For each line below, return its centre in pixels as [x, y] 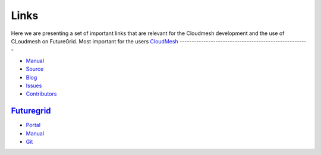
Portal [33, 125]
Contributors [41, 94]
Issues [34, 86]
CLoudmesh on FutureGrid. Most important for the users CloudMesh [95, 41]
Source [35, 69]
